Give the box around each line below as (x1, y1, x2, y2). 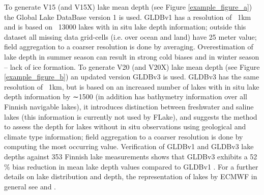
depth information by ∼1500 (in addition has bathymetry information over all (4, 91, 247, 102)
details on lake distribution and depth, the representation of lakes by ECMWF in (4, 171, 257, 182)
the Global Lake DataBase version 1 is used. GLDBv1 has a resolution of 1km (4, 11, 251, 22)
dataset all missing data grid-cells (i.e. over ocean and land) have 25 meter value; (4, 31, 257, 42)
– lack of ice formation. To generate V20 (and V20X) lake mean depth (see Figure (4, 61, 260, 72)
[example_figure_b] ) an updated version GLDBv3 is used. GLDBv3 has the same (4, 71, 259, 82)
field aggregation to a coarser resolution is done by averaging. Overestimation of (4, 41, 253, 52)
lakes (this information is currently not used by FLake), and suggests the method (4, 111, 257, 122)
